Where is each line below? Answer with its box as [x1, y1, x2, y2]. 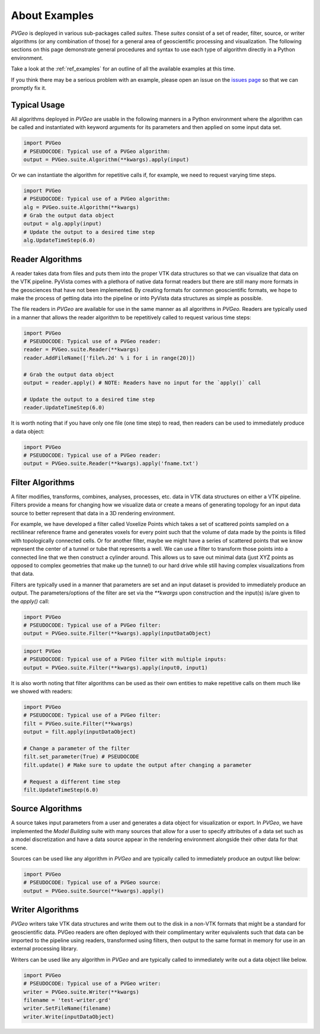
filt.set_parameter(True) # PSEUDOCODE [23, 753, 139, 760]
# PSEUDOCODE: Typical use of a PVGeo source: [23, 879, 161, 886]
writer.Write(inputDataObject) [23, 1013, 115, 1020]
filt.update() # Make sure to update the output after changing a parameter [23, 762, 252, 768]
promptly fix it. [11, 84, 47, 91]
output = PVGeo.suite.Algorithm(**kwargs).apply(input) [23, 156, 190, 163]
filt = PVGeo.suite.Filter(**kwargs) [23, 720, 133, 727]
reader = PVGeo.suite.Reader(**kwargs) [23, 346, 139, 353]
